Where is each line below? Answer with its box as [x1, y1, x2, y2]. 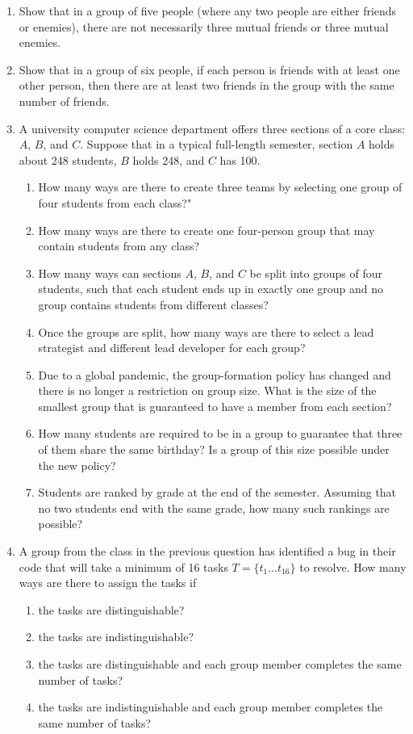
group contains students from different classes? [38, 296, 269, 312]
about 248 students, [19, 151, 117, 168]
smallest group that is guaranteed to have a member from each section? [38, 397, 392, 414]
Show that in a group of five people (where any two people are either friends [19, 2, 397, 19]
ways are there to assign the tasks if [19, 574, 197, 591]
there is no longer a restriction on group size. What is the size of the [38, 382, 377, 399]
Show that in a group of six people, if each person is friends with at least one [19, 61, 400, 78]
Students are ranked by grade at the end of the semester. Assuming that [38, 484, 397, 501]
